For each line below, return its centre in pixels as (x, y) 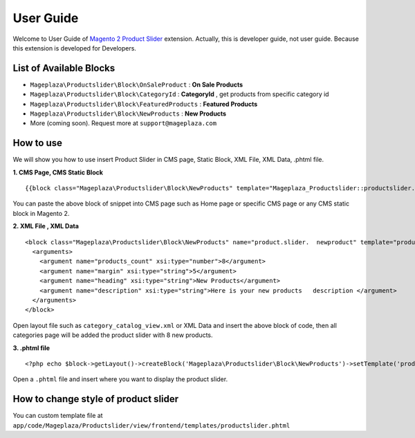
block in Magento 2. (41, 213)
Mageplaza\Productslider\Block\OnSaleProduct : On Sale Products (137, 84)
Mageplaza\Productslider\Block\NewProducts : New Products (128, 113)
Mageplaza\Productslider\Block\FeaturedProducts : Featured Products (144, 104)
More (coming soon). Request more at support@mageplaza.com (123, 123)
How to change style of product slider (96, 399)
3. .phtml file (31, 348)
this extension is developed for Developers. (74, 48)
